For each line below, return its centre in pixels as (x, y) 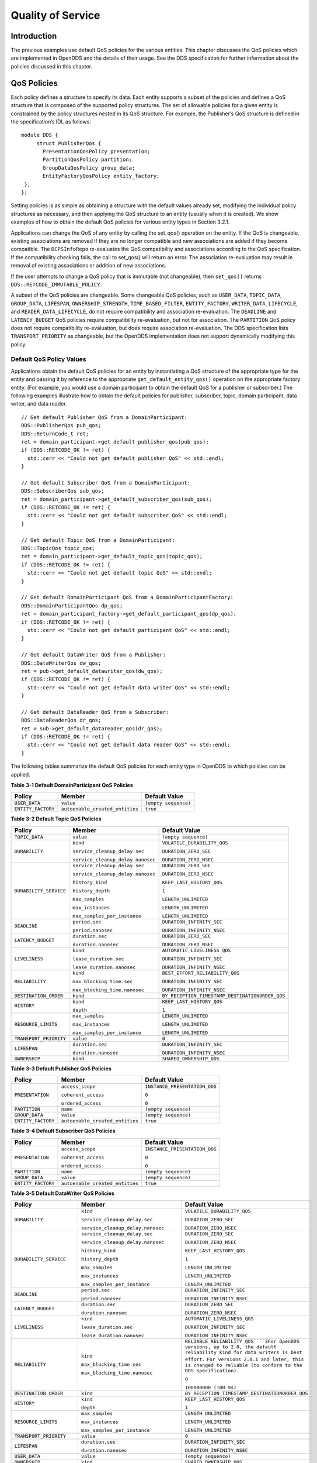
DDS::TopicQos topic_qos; (58, 548)
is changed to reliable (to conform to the (244, 1365)
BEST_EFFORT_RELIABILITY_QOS (201, 973)
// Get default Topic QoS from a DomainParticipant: (98, 540)
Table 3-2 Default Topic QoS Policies (56, 819)
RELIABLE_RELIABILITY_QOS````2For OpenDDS (242, 1341)
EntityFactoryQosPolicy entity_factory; (101, 176)
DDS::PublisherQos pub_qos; (61, 425)
